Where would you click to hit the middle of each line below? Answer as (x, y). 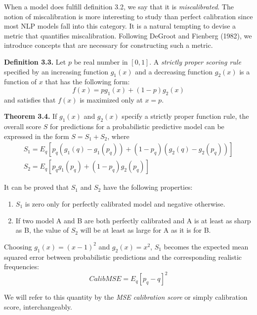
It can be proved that (37, 187)
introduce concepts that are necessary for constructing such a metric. (108, 45)
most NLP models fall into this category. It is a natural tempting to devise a (120, 26)
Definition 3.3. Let (35, 61)
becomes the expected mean (206, 246)
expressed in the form (37, 136)
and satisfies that (30, 99)
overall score (23, 126)
